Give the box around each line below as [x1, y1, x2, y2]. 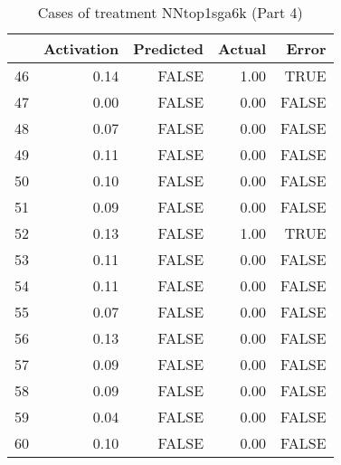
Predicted [133, 38, 204, 59]
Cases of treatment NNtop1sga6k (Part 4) [37, 2, 303, 23]
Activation [43, 38, 119, 59]
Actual [218, 38, 267, 59]
